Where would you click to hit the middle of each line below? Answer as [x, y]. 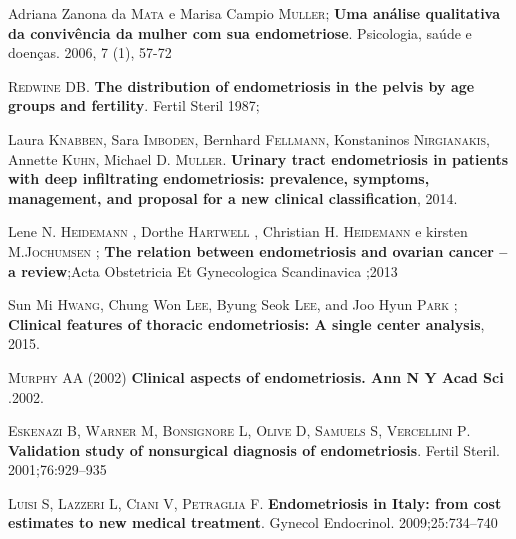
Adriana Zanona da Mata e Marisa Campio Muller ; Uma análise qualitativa [254, 13]
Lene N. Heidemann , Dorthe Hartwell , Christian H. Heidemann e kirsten [238, 231]
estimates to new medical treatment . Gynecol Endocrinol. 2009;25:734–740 [253, 522]
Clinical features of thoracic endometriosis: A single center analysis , [246, 323]
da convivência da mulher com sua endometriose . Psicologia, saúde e [240, 32]
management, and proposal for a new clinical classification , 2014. [233, 197]
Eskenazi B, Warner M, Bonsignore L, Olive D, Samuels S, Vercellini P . [239, 430]
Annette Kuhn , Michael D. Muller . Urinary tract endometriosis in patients [258, 158]
